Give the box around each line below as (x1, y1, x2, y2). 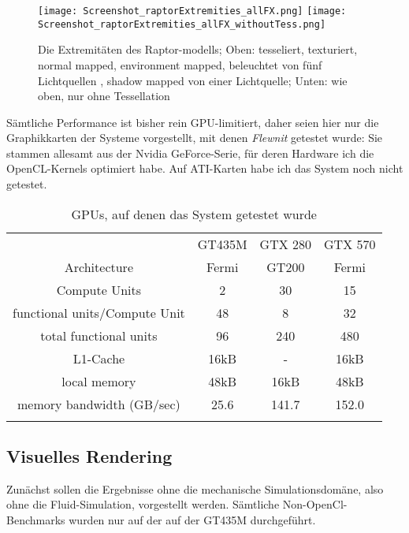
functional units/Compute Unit (13, 303, 185, 322)
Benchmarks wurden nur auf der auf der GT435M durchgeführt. (6, 512, 316, 528)
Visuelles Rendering (6, 444, 173, 468)
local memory (61, 371, 136, 390)
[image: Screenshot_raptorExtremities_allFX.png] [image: (38, 6, 347, 17)
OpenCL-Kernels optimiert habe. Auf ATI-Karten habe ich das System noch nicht (6, 160, 403, 177)
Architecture (64, 257, 133, 276)
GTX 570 (324, 234, 376, 253)
